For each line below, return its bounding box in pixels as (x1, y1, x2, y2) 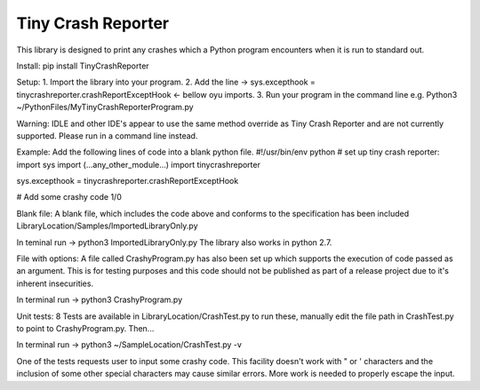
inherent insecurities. (16, 278, 93, 289)
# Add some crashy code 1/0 (16, 192, 122, 203)
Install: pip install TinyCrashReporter (16, 60, 150, 71)
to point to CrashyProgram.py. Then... (16, 322, 155, 333)
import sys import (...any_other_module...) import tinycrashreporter (16, 159, 261, 170)
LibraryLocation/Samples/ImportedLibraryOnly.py (16, 220, 199, 231)
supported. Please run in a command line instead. (16, 130, 198, 141)
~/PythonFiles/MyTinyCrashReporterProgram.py (16, 102, 195, 113)
